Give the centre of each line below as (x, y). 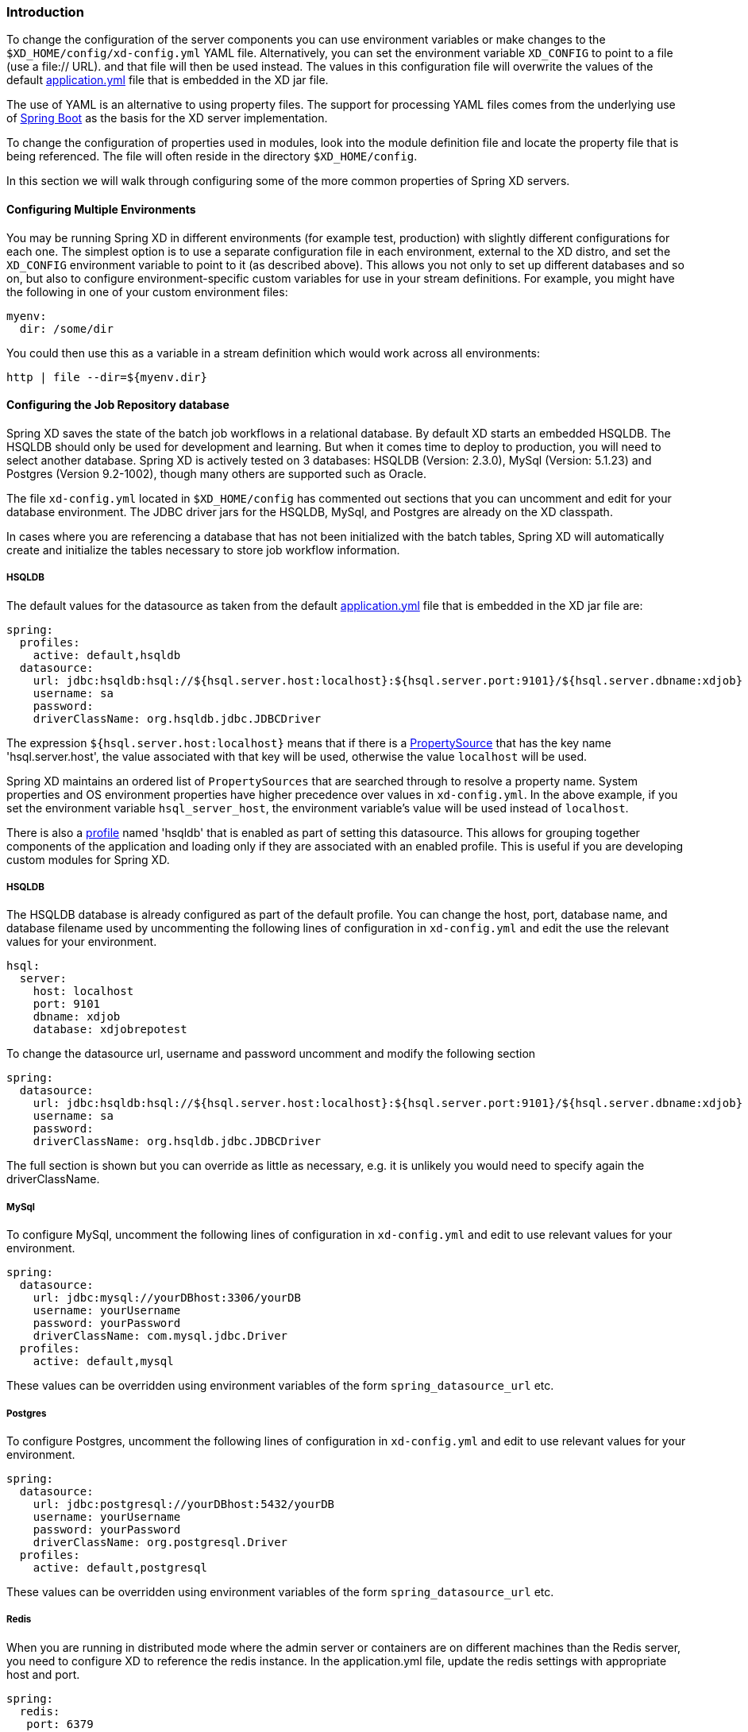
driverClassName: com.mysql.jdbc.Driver (160, 1336)
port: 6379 (60, 1724)
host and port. (43, 1674)
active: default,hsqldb (107, 655)
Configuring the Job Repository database (118, 405)
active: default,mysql (103, 1362)
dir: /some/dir (66, 328)
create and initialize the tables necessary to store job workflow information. (203, 550)
